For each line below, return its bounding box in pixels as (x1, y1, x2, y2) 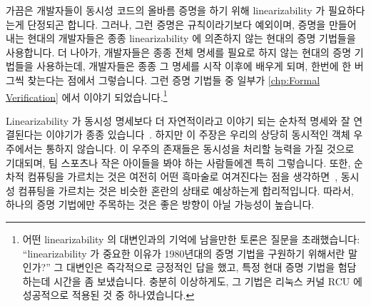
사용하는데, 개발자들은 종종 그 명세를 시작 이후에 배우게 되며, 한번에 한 (36, 58, 352, 73)
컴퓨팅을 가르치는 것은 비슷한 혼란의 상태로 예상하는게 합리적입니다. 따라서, (18, 183, 354, 198)
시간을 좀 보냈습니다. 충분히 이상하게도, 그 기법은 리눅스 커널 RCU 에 (54, 273, 362, 288)
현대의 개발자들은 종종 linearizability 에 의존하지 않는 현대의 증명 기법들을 (27, 31, 356, 46)
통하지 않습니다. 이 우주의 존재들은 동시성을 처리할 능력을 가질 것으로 (46, 141, 355, 155)
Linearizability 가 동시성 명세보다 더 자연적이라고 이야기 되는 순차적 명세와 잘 (6, 113, 350, 128)
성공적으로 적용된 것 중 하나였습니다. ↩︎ (22, 287, 195, 302)
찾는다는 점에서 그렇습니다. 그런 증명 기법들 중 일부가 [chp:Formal (27, 72, 320, 87)
